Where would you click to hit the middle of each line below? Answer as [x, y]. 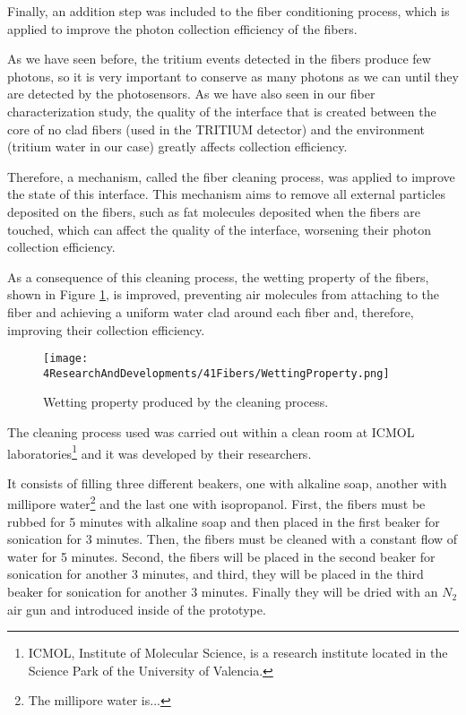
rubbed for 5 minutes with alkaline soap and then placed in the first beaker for [224, 521]
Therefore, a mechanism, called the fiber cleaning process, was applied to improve [231, 176]
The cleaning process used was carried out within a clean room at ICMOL [211, 432]
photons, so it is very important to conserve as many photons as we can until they [233, 76]
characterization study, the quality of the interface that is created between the [222, 111]
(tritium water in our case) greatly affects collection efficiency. [177, 146]
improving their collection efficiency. [106, 329]
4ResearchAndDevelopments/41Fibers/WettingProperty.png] [216, 373]
